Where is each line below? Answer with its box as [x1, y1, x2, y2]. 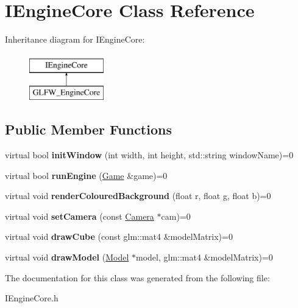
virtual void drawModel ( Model [5, 251, 129, 264]
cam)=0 [161, 209, 191, 222]
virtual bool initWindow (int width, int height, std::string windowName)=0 [5, 149, 294, 161]
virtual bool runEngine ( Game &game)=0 [5, 169, 168, 181]
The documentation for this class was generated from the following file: [5, 271, 270, 284]
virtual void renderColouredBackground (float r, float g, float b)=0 [5, 189, 271, 202]
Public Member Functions [5, 120, 172, 139]
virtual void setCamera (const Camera [5, 209, 154, 222]
